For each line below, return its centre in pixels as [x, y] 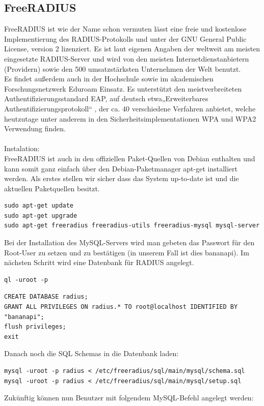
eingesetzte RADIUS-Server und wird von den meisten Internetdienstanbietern [127, 58]
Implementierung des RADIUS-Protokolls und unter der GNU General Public [125, 38]
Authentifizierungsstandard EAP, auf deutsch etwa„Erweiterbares [106, 98]
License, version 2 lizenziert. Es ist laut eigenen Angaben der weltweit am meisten [132, 49]
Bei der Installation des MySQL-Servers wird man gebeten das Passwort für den [129, 242]
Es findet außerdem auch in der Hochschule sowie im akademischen [109, 79]
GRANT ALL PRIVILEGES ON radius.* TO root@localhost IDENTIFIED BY [121, 307]
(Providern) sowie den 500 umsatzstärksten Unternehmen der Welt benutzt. [123, 68]
